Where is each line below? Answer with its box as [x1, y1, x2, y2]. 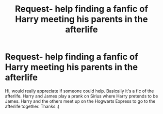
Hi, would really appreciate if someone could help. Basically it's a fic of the [5, 88, 154, 94]
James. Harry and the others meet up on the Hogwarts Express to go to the [5, 98, 156, 104]
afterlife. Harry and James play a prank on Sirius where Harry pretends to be [5, 93, 158, 99]
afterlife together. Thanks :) [5, 103, 60, 109]
